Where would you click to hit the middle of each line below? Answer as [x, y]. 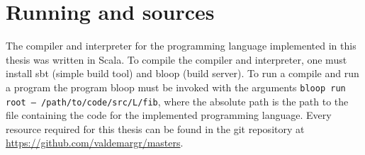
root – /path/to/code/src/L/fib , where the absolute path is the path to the [177, 101]
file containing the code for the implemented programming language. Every [169, 115]
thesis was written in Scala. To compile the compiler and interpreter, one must [176, 59]
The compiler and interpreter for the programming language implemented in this [181, 46]
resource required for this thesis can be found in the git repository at [155, 128]
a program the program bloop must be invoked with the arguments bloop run [176, 87]
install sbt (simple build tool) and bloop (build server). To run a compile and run [182, 73]
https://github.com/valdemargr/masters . [95, 143]
